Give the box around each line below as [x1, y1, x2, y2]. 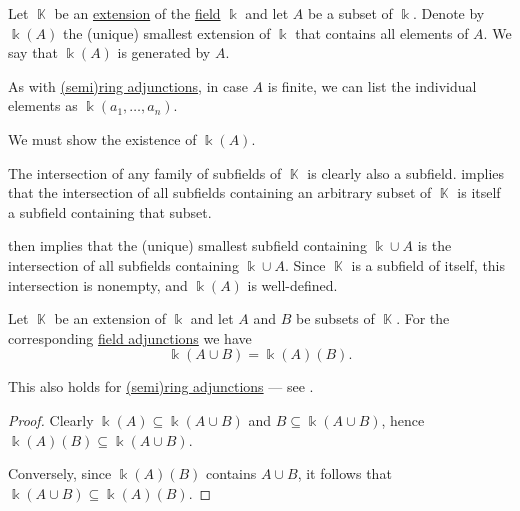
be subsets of [295, 308, 375, 329]
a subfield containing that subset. [8, 201, 212, 222]
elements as [8, 95, 78, 116]
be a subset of [307, 3, 393, 23]
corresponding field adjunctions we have [8, 327, 252, 348]
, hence [381, 409, 425, 430]
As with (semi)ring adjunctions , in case [8, 75, 248, 96]
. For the [396, 308, 450, 329]
